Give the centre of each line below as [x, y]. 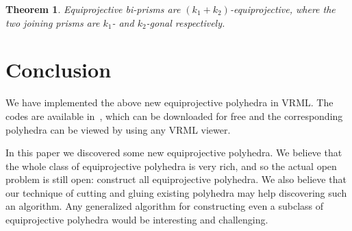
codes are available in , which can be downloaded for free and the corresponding [174, 115]
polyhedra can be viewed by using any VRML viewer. [118, 129]
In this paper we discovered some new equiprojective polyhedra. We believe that [174, 153]
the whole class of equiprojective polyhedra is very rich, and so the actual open [171, 166]
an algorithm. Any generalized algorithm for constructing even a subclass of [165, 206]
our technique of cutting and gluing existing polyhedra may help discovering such [176, 192]
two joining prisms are [53, 22]
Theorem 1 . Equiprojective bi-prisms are [93, 9]
